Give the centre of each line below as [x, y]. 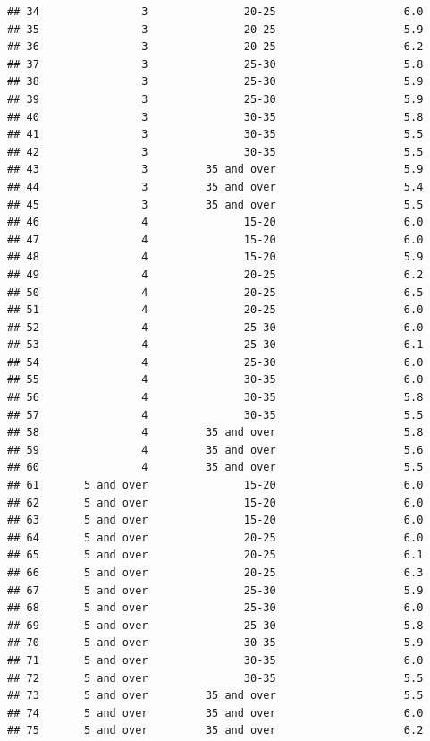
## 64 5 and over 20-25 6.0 [215, 537]
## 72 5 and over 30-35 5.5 [215, 678]
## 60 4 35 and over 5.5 [215, 468]
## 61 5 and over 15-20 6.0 [215, 485]
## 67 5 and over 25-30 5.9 [215, 590]
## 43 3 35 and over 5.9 [215, 170]
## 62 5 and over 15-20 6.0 [215, 503]
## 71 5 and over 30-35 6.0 [215, 660]
